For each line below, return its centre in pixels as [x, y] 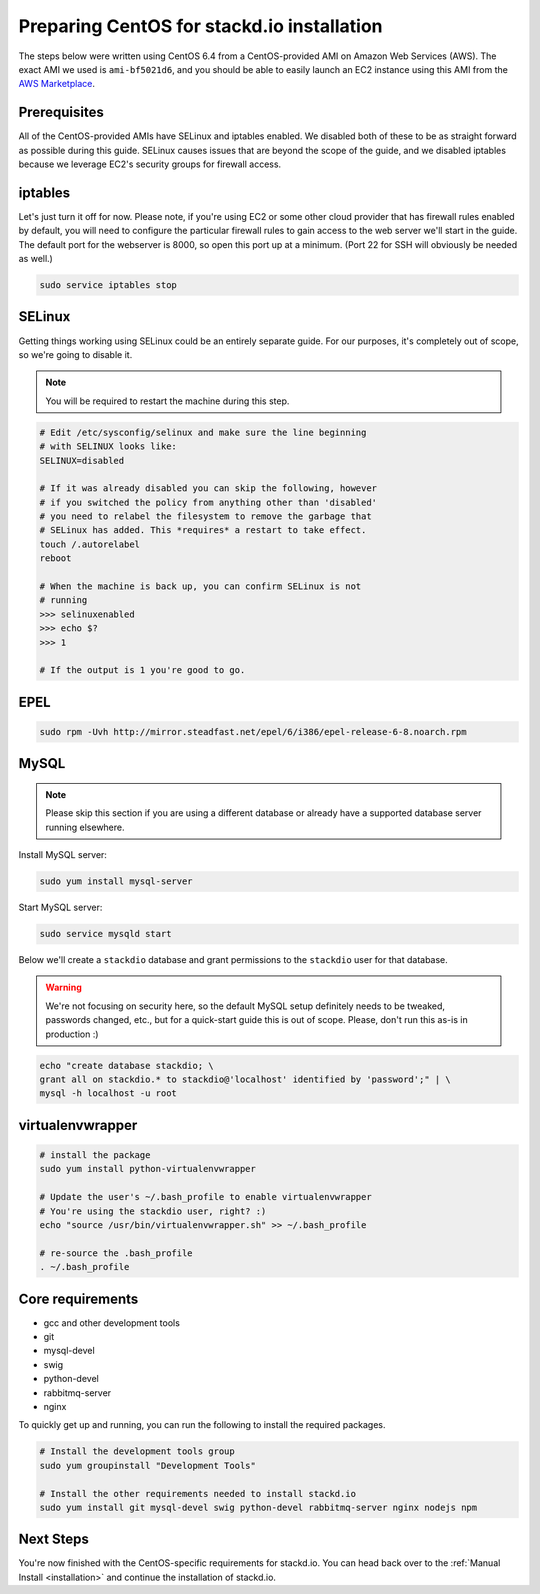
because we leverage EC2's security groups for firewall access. [150, 164]
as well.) [36, 259]
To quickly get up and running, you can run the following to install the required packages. [202, 1425]
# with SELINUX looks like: [108, 446]
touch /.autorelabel [89, 544]
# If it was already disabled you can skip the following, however [208, 488]
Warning [63, 987]
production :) [72, 1034]
